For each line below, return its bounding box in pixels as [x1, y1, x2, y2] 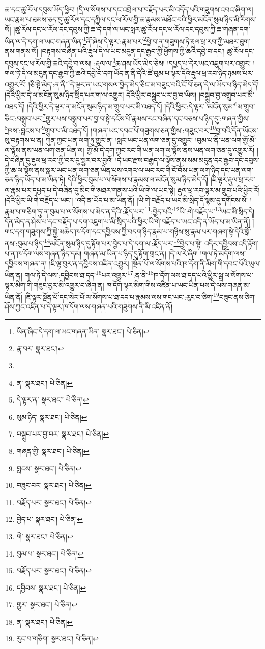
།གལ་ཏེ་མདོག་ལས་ [200, 248, 246, 258]
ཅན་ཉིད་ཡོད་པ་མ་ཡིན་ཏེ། [5, 174, 66, 185]
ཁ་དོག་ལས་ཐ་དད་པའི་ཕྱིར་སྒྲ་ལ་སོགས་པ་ [153, 269, 253, 280]
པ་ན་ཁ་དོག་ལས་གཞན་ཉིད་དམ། [5, 248, 82, 258]
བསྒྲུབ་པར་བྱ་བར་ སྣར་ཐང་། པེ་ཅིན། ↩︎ [16, 428, 109, 439]
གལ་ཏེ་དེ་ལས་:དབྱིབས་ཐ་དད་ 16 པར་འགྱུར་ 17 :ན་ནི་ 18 [24, 268, 154, 280]
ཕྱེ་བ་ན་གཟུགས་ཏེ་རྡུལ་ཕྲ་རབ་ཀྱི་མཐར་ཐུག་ [146, 36, 250, 46]
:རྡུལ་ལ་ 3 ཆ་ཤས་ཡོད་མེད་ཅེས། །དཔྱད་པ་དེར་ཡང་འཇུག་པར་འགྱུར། [94, 56, 251, 68]
